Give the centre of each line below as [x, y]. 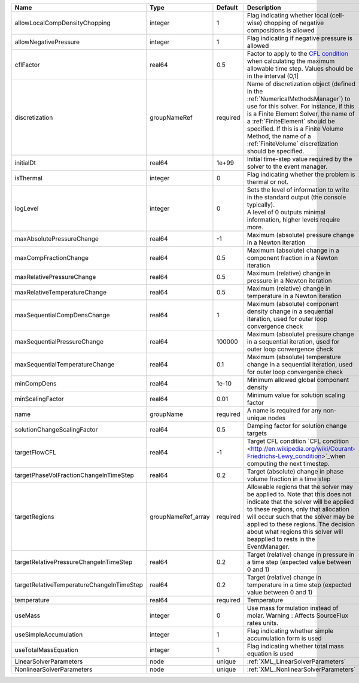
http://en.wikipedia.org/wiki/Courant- [303, 449]
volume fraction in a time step [289, 479]
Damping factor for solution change [297, 426]
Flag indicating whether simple [290, 631]
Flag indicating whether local [287, 15]
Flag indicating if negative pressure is [300, 38]
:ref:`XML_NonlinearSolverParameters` [301, 669]
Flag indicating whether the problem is [301, 174]
